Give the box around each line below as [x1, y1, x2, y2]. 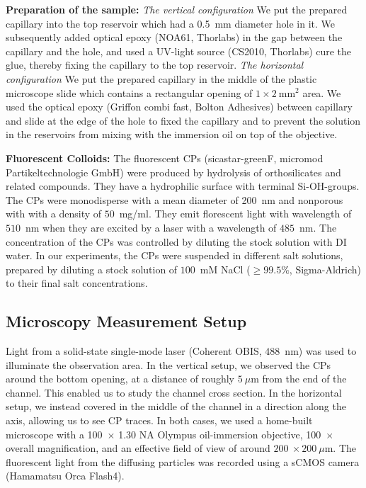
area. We [302, 85, 341, 100]
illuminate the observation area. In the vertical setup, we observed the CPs [6, 357, 331, 372]
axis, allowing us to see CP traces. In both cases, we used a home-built [6, 413, 313, 428]
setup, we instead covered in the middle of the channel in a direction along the [6, 399, 346, 414]
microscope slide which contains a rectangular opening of [6, 85, 253, 100]
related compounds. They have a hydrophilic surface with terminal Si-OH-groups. [6, 178, 360, 193]
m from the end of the [251, 371, 347, 386]
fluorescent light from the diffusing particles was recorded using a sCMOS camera [6, 454, 360, 469]
